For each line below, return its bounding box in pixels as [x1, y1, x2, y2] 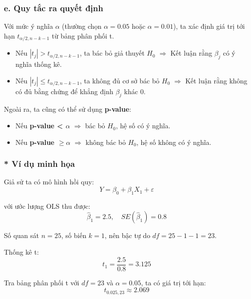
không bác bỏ [85, 137, 126, 147]
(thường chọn [62, 21, 102, 31]
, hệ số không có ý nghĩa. [136, 137, 212, 147]
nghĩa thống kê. [15, 59, 62, 69]
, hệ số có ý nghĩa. [116, 120, 171, 131]
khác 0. [124, 86, 146, 96]
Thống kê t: [4, 247, 39, 257]
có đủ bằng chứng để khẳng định [15, 86, 114, 96]
